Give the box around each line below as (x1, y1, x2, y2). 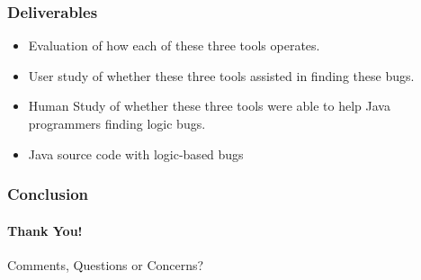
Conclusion (7, 183, 88, 205)
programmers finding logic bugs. (28, 114, 206, 132)
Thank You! (7, 221, 83, 239)
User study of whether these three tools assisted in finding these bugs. (28, 66, 415, 85)
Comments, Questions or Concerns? (7, 255, 204, 274)
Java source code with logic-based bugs (28, 144, 244, 163)
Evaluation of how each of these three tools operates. (28, 36, 320, 55)
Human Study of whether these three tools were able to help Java (28, 96, 390, 115)
